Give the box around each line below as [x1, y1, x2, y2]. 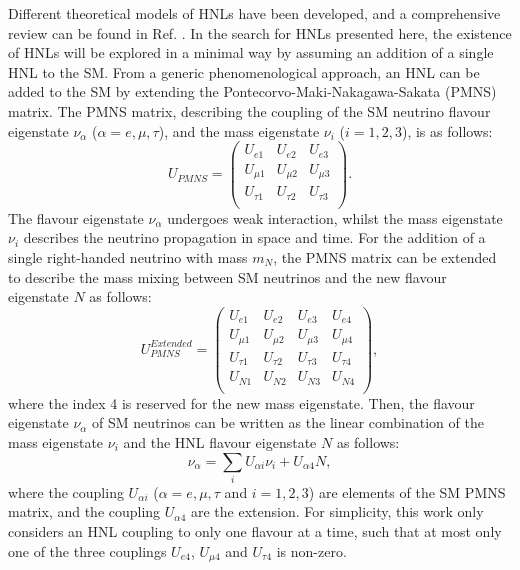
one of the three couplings [8, 540, 167, 561]
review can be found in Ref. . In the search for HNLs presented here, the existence [8, 22, 512, 43]
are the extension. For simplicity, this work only [190, 501, 484, 522]
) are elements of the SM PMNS [308, 481, 506, 502]
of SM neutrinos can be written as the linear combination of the [92, 412, 484, 433]
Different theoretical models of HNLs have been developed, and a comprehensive [8, 3, 501, 23]
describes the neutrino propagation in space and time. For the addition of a [23, 227, 486, 248]
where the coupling [8, 481, 124, 502]
